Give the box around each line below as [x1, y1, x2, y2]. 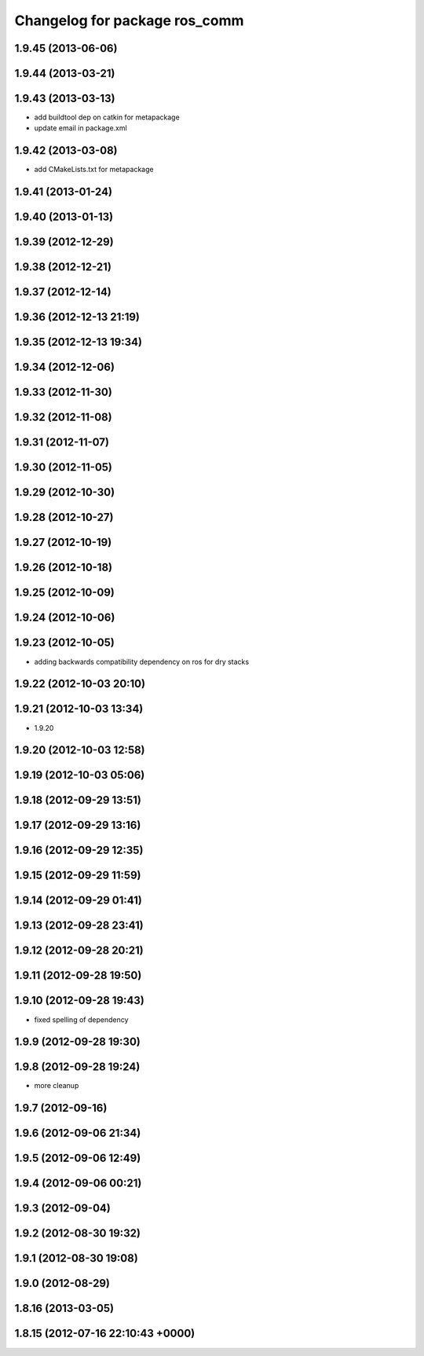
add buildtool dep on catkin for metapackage [34, 112, 180, 122]
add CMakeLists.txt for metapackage [34, 165, 154, 174]
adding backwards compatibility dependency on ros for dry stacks [34, 657, 250, 666]
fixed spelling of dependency [34, 1014, 129, 1024]
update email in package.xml [34, 123, 127, 133]
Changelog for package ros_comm [14, 12, 244, 29]
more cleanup [34, 1081, 79, 1090]
